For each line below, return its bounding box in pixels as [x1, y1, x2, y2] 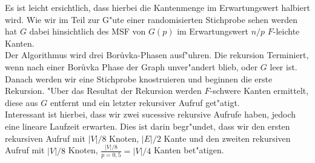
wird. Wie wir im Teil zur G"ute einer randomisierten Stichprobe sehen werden [5, 13, 297, 25]
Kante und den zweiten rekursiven [164, 131, 291, 144]
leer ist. [270, 60, 297, 73]
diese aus [5, 96, 38, 108]
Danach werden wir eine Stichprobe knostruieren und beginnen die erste [5, 72, 273, 85]
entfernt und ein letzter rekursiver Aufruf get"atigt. [50, 96, 240, 108]
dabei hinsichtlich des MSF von [29, 25, 146, 38]
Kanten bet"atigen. [153, 144, 224, 156]
